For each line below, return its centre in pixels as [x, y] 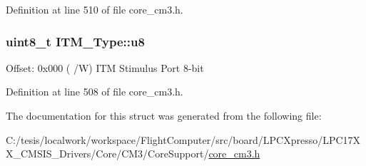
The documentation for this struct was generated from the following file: [164, 115]
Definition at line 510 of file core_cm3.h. [95, 9]
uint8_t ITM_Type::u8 [75, 41]
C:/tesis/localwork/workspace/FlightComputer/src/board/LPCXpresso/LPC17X [183, 139]
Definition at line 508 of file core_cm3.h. [95, 92]
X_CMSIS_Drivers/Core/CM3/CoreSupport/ [107, 154]
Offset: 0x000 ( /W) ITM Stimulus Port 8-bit [105, 67]
